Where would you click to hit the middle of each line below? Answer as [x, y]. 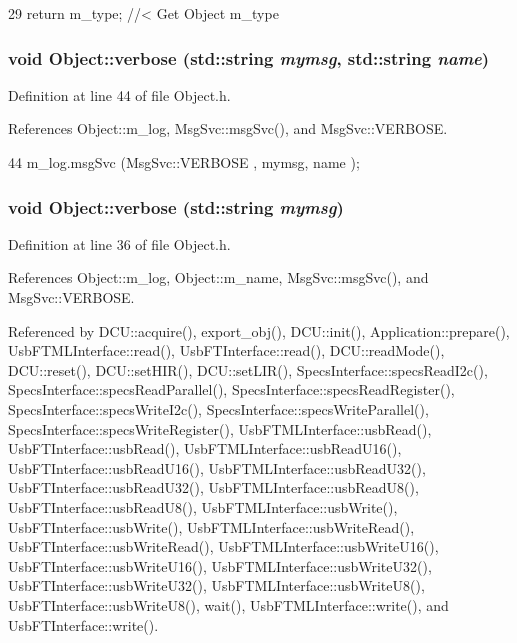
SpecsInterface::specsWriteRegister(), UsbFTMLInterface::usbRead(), [220, 428]
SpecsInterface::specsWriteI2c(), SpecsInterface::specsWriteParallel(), [218, 408]
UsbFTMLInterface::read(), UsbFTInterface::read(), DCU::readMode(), [226, 350]
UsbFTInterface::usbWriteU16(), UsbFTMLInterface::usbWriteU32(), [220, 565]
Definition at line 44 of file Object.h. [119, 94]
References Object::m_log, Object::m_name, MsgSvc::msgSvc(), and [218, 277]
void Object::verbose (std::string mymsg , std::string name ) [249, 57]
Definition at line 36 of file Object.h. [119, 243]
